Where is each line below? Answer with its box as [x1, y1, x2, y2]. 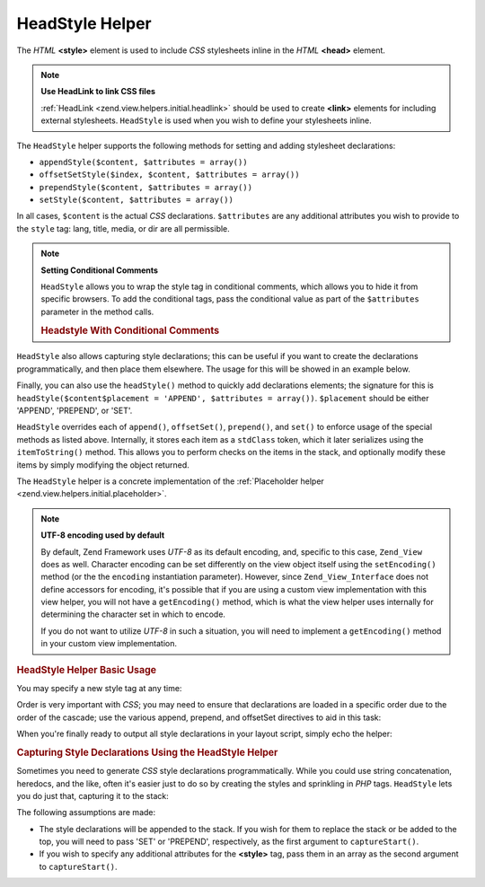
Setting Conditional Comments [40, 265, 159, 276]
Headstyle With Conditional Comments [40, 324, 220, 337]
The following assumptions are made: [16, 807, 156, 818]
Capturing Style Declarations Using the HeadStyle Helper [16, 746, 278, 759]
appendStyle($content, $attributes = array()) [39, 157, 248, 167]
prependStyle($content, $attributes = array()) [39, 182, 253, 192]
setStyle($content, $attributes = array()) [39, 195, 234, 206]
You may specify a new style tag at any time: [16, 682, 182, 693]
